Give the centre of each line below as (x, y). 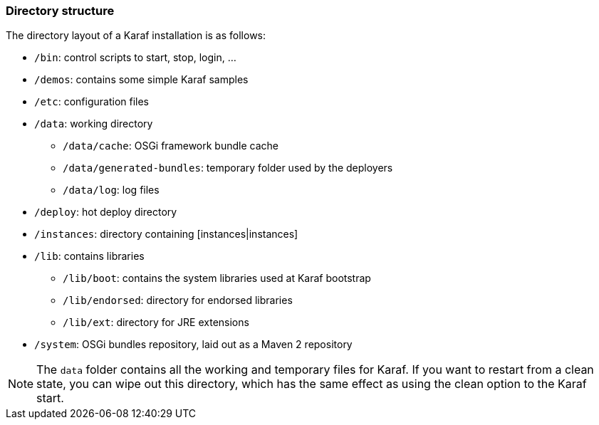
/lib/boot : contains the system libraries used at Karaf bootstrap (217, 278)
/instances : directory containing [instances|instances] (166, 234)
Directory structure (60, 11)
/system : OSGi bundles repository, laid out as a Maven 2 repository (193, 345)
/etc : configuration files (92, 102)
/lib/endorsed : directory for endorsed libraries (178, 300)
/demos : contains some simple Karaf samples (141, 80)
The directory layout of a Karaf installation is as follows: (136, 36)
